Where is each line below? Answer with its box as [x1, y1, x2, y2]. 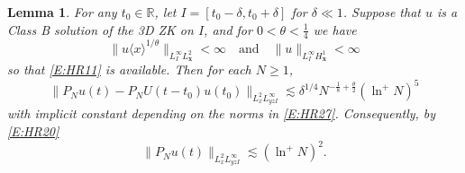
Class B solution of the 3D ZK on [7, 20, 194, 39]
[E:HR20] [7, 122, 59, 141]
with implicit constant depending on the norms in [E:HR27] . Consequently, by [7, 104, 436, 123]
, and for [204, 20, 252, 39]
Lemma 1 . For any [7, 3, 117, 21]
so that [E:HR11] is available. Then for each [7, 60, 251, 79]
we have [313, 20, 357, 39]
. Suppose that [342, 3, 421, 21]
